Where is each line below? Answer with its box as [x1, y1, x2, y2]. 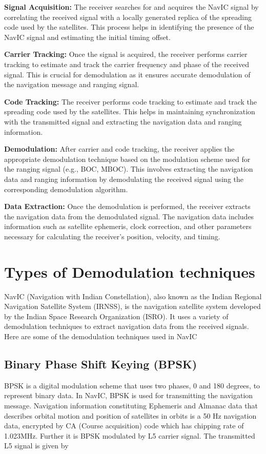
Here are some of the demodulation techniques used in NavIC [4, 331, 197, 341]
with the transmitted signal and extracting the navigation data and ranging [4, 116, 242, 127]
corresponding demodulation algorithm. [4, 183, 128, 194]
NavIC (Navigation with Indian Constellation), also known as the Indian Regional [4, 291, 262, 301]
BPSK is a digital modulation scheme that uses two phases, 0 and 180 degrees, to [4, 380, 260, 390]
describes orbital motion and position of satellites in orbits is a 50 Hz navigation [4, 410, 257, 421]
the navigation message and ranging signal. [4, 79, 139, 90]
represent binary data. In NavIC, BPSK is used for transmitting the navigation [4, 390, 253, 401]
